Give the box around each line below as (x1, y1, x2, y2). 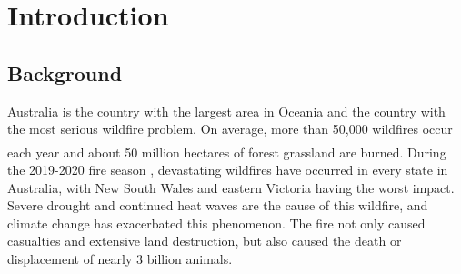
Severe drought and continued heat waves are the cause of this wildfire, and (7, 196, 428, 215)
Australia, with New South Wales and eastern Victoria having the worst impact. (7, 178, 455, 197)
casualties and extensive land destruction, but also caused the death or (7, 231, 402, 250)
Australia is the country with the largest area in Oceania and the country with (7, 101, 446, 120)
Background (7, 58, 123, 86)
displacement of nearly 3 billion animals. (7, 249, 233, 268)
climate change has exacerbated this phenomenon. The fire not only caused (7, 213, 426, 232)
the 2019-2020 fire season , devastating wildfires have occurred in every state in (7, 159, 448, 178)
